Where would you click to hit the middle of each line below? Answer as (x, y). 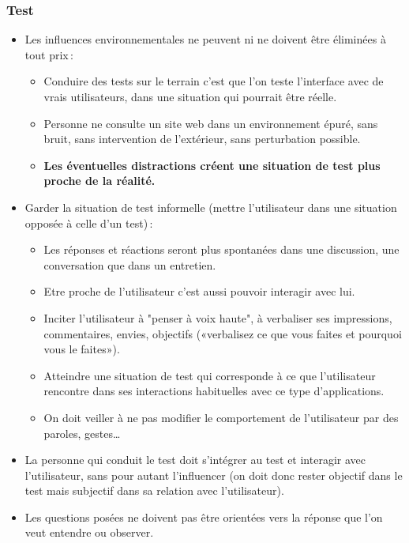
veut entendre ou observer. (89, 532)
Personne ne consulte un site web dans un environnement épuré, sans (211, 123)
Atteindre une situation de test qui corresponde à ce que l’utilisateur (210, 375)
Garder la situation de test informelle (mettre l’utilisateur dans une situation (211, 207)
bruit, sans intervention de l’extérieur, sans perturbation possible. (202, 139)
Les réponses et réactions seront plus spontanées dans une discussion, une (221, 249)
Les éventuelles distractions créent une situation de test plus (212, 165)
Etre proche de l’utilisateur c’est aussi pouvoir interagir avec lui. (199, 291)
